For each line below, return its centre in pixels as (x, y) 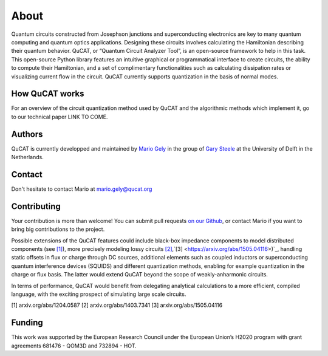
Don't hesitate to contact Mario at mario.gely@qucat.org (82, 189)
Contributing (36, 206)
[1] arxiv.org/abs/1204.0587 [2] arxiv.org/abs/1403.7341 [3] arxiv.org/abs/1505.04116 (117, 305)
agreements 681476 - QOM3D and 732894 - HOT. (74, 346)
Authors (27, 134)
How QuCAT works (48, 94)
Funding (27, 323)
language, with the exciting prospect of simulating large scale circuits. (99, 294)
